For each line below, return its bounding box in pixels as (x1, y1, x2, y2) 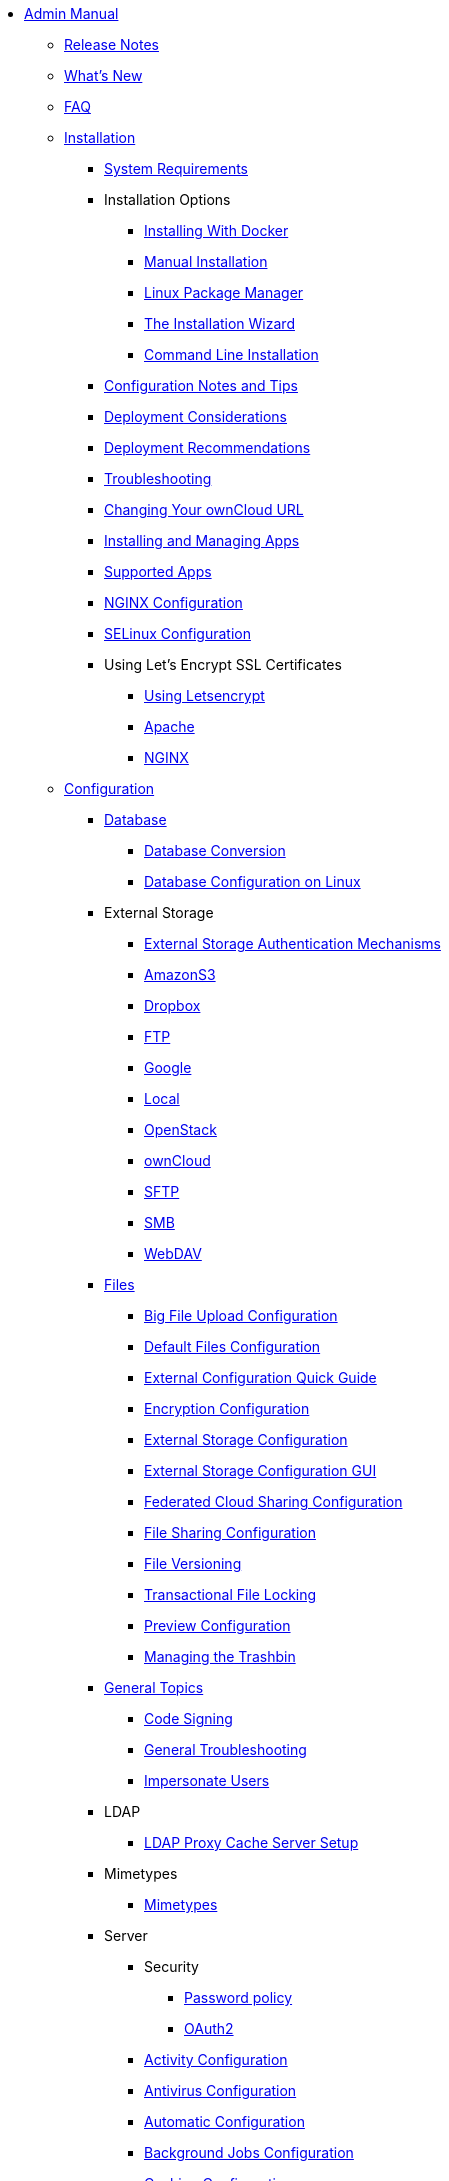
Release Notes (64, 36, 159, 53)
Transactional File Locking (144, 1586, 317, 1603)
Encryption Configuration (144, 1400, 310, 1417)
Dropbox (144, 997, 201, 1014)
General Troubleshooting (144, 1741, 307, 1758)
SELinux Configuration (104, 625, 251, 642)
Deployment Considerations (104, 408, 287, 425)
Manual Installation (144, 253, 268, 270)
